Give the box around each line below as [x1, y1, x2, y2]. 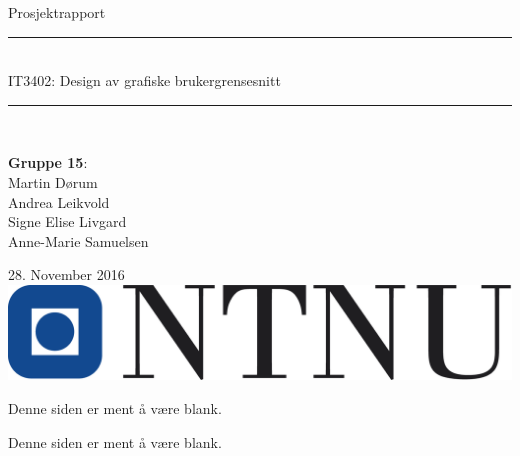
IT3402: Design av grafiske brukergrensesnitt [8, 70, 281, 91]
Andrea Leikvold [8, 191, 110, 212]
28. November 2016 [8, 264, 125, 285]
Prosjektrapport [8, 2, 106, 22]
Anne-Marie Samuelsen [8, 230, 149, 251]
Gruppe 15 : [8, 152, 88, 173]
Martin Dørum [8, 171, 98, 192]
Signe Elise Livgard [8, 211, 127, 232]
